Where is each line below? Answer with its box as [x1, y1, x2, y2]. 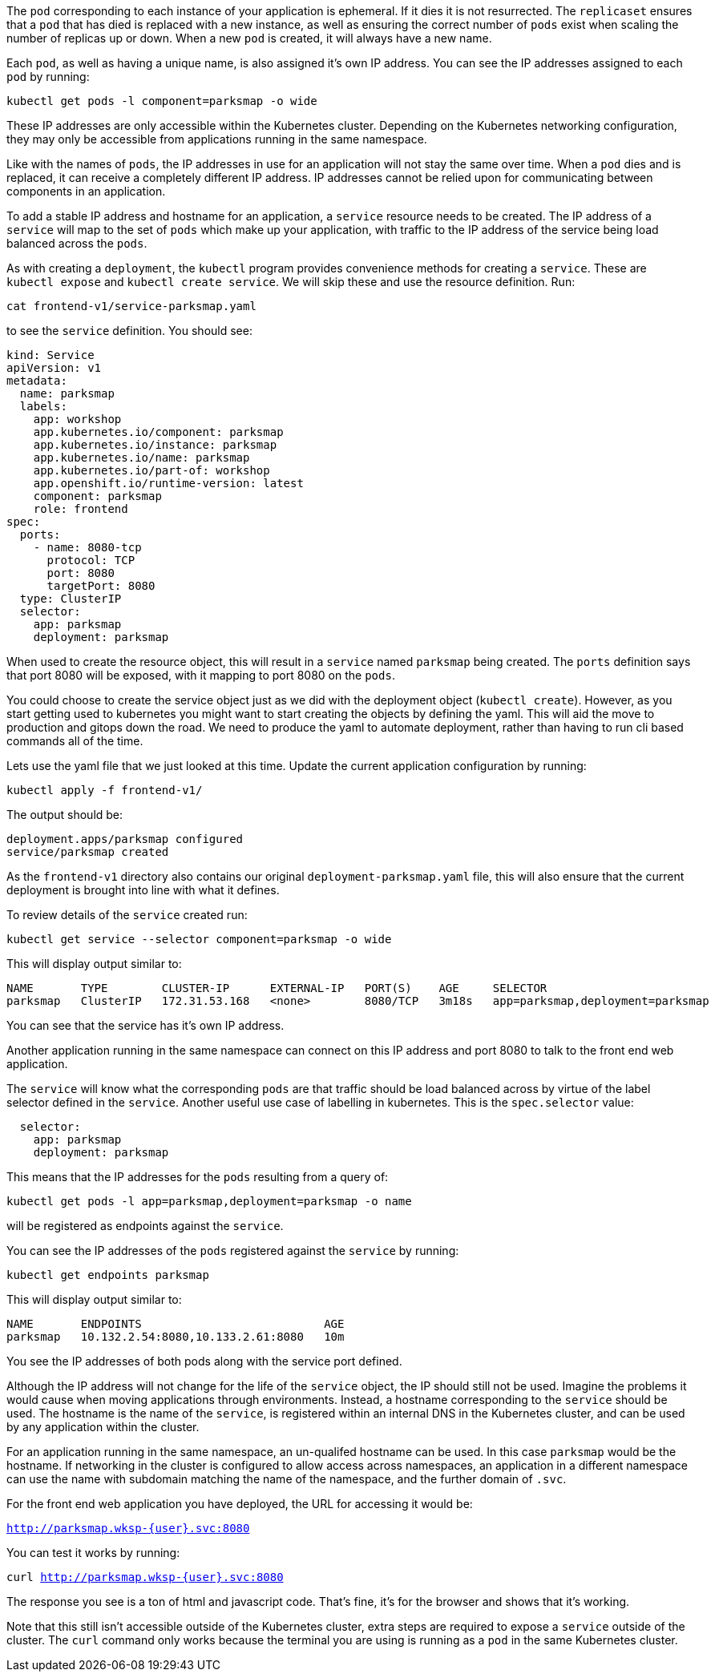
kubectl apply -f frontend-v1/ [6, 784, 203, 797]
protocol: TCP [46, 554, 135, 567]
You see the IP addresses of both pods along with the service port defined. [6, 1354, 402, 1368]
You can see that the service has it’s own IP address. [6, 1018, 285, 1032]
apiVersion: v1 [6, 361, 102, 374]
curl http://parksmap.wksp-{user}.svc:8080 [6, 1571, 284, 1583]
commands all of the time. [6, 734, 143, 748]
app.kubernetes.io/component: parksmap [33, 426, 284, 438]
